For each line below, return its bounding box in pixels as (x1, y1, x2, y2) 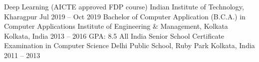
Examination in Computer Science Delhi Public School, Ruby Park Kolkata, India (4, 40, 255, 51)
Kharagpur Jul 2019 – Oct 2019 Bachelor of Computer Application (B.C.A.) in (4, 11, 246, 21)
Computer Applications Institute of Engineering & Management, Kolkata (4, 21, 228, 31)
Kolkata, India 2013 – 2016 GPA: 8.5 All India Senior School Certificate (4, 30, 225, 41)
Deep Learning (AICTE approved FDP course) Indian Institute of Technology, (4, 1, 244, 11)
